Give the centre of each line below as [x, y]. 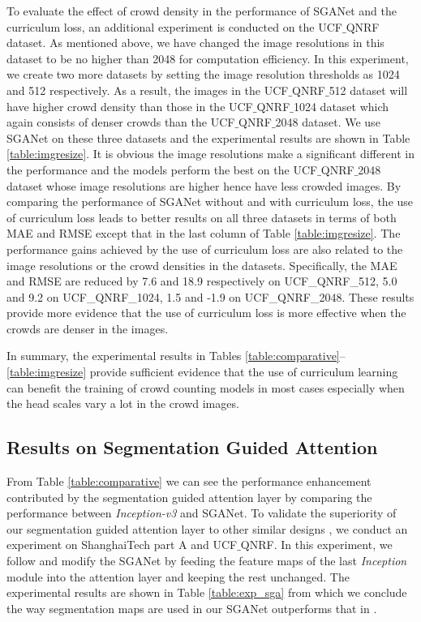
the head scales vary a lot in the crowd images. [123, 403]
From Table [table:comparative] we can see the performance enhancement [189, 481]
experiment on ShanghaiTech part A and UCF [122, 545]
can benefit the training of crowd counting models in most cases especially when [206, 387]
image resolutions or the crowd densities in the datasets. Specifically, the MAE [202, 265]
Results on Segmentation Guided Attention [192, 447]
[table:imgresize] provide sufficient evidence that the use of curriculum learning [202, 372]
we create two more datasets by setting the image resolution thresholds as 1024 [203, 74]
